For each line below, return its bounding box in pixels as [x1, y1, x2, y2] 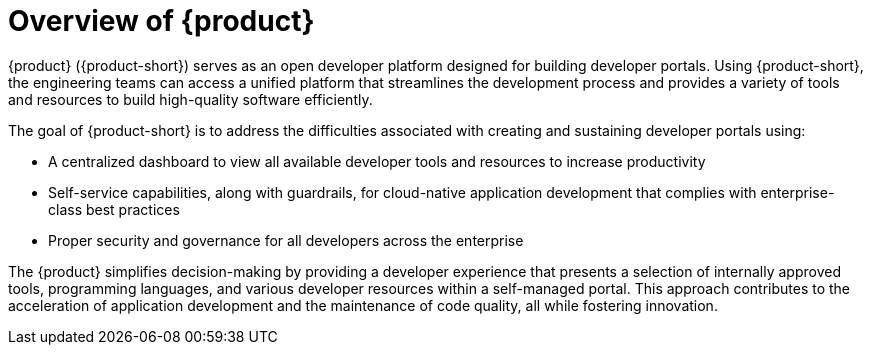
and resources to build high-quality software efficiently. [8, 90, 373, 108]
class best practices [48, 200, 180, 218]
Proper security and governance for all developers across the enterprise [48, 231, 524, 249]
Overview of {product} [8, 4, 315, 38]
